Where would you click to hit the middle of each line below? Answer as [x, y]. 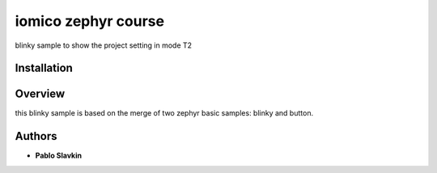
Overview [40, 94]
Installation [44, 68]
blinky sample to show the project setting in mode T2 [104, 45]
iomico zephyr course [90, 21]
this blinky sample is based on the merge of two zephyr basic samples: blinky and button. [164, 113]
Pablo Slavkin [59, 156]
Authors [36, 136]
